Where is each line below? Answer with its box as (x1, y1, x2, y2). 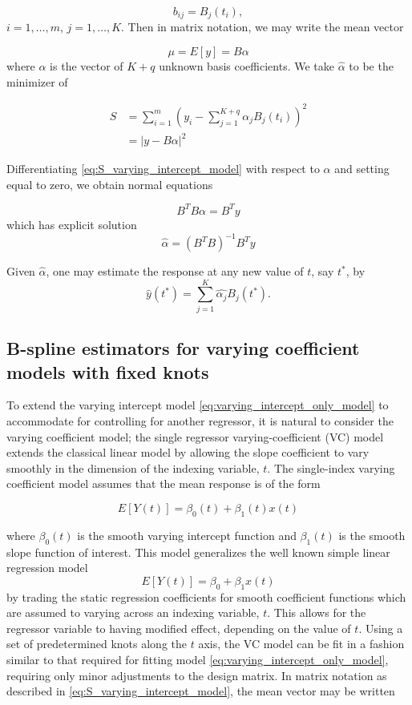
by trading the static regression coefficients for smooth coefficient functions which (6, 588, 406, 605)
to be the (349, 58, 394, 75)
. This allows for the (267, 604, 366, 621)
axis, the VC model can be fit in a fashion (198, 635, 405, 652)
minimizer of (6, 73, 68, 90)
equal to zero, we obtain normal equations (6, 175, 213, 192)
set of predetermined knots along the (6, 635, 188, 652)
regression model (6, 559, 88, 576)
